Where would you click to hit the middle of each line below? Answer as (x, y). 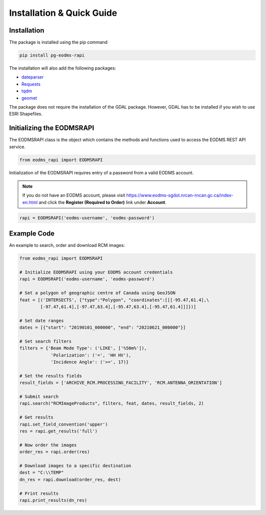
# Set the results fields (51, 376)
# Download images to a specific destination (75, 466)
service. (17, 147)
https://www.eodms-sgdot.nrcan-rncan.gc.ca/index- (180, 196)
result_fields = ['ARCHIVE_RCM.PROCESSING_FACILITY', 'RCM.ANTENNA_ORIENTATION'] (121, 383)
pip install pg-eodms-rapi (52, 55)
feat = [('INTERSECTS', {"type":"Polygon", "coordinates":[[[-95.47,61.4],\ (114, 300)
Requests (31, 84)
